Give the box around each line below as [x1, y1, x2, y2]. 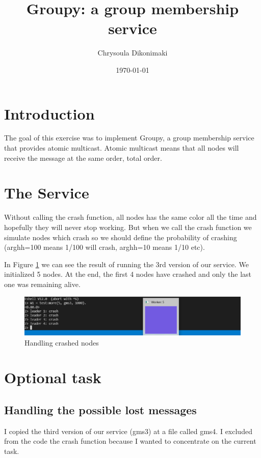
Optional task [4, 367, 101, 388]
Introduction [4, 103, 95, 124]
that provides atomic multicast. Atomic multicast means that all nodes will [4, 142, 239, 153]
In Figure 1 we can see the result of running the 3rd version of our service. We [4, 259, 249, 269]
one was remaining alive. [4, 278, 81, 289]
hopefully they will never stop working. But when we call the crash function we [4, 221, 252, 232]
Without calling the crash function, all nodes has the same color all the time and [4, 212, 257, 222]
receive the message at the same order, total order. [4, 152, 162, 163]
